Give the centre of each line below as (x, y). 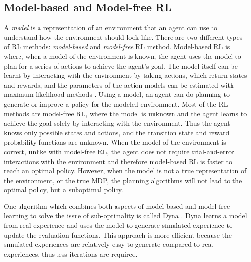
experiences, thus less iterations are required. (71, 253)
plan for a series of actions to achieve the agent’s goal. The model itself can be (121, 65)
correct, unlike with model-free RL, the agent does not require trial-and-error (119, 151)
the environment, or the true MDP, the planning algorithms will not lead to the (123, 180)
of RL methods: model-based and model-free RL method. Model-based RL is (117, 47)
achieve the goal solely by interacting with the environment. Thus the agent (117, 123)
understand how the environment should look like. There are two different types (123, 37)
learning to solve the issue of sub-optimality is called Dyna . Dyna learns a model (125, 215)
